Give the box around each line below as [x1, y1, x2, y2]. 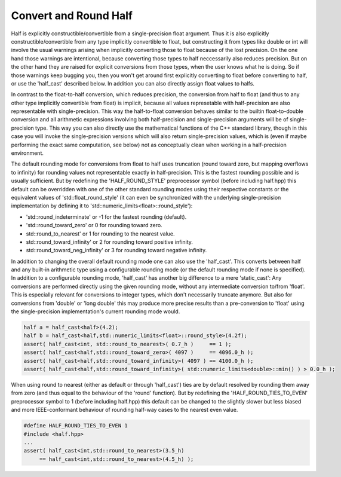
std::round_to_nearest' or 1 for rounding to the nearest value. [26, 230, 175, 237]
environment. [11, 149, 44, 157]
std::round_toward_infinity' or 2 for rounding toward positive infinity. [26, 238, 193, 245]
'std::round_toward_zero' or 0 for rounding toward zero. [26, 222, 162, 229]
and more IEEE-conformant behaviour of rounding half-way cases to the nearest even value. [11, 406, 238, 414]
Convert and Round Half [11, 9, 133, 22]
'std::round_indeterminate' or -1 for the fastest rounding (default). [26, 213, 187, 221]
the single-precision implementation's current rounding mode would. [11, 308, 180, 315]
